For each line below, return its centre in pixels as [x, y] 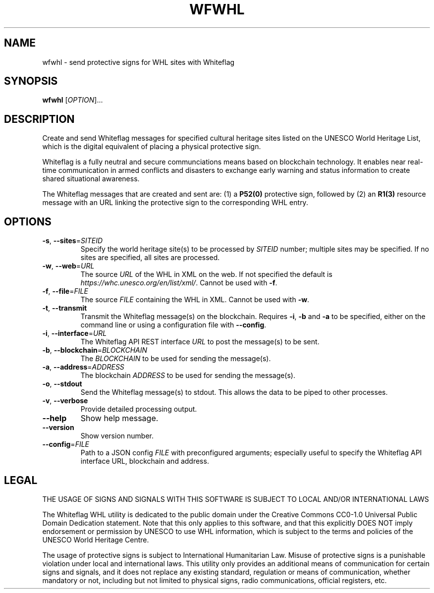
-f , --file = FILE [65, 291]
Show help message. [119, 418]
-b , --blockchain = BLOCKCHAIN [95, 350]
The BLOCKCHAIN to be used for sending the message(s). [176, 359]
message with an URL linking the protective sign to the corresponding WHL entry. [175, 203]
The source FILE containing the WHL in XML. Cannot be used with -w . [195, 300]
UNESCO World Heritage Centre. [96, 539]
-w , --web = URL [68, 266]
